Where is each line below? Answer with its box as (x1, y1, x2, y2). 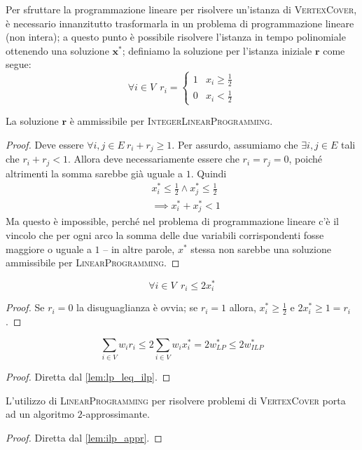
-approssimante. (82, 407, 150, 421)
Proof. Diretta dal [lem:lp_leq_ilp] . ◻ (6, 369, 171, 384)
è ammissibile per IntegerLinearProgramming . (69, 114, 273, 128)
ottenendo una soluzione (6, 43, 109, 57)
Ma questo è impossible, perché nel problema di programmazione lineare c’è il (6, 214, 340, 229)
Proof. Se (6, 300, 45, 315)
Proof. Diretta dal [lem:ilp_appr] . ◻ (6, 430, 162, 444)
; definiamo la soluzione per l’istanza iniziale (122, 43, 312, 57)
